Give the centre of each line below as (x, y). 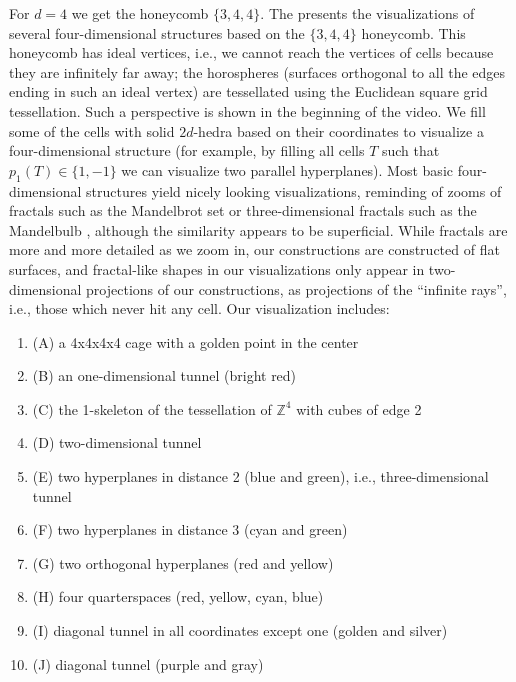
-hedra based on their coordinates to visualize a (338, 130)
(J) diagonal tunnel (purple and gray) (148, 663)
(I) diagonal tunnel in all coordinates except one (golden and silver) (240, 630)
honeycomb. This (413, 32)
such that (410, 150)
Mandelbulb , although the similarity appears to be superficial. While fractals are (258, 229)
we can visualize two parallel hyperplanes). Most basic (287, 169)
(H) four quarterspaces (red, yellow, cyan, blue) (178, 596)
